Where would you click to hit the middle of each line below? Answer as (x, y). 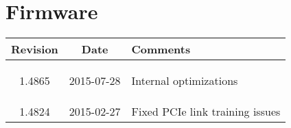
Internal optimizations (185, 81)
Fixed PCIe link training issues (206, 112)
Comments (161, 49)
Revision (35, 49)
